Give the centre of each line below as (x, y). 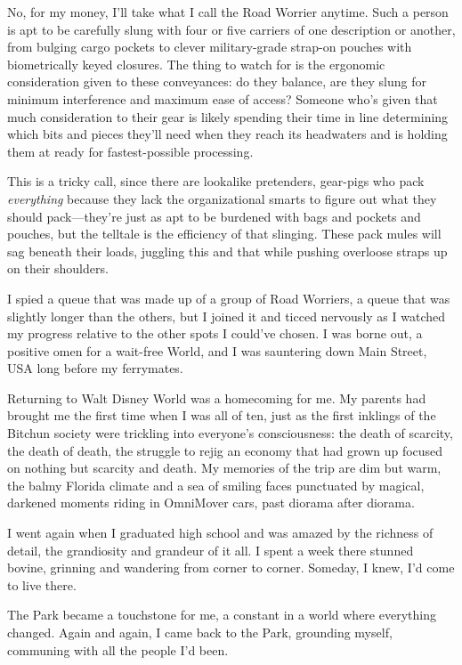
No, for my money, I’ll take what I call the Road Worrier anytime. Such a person (228, 12)
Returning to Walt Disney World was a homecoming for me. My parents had (217, 397)
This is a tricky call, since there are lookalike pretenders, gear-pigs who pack (216, 181)
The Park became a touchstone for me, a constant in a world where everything (222, 615)
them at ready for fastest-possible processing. (130, 151)
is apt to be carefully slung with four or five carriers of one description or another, (231, 29)
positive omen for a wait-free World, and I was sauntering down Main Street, (217, 350)
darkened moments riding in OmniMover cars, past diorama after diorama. (211, 503)
